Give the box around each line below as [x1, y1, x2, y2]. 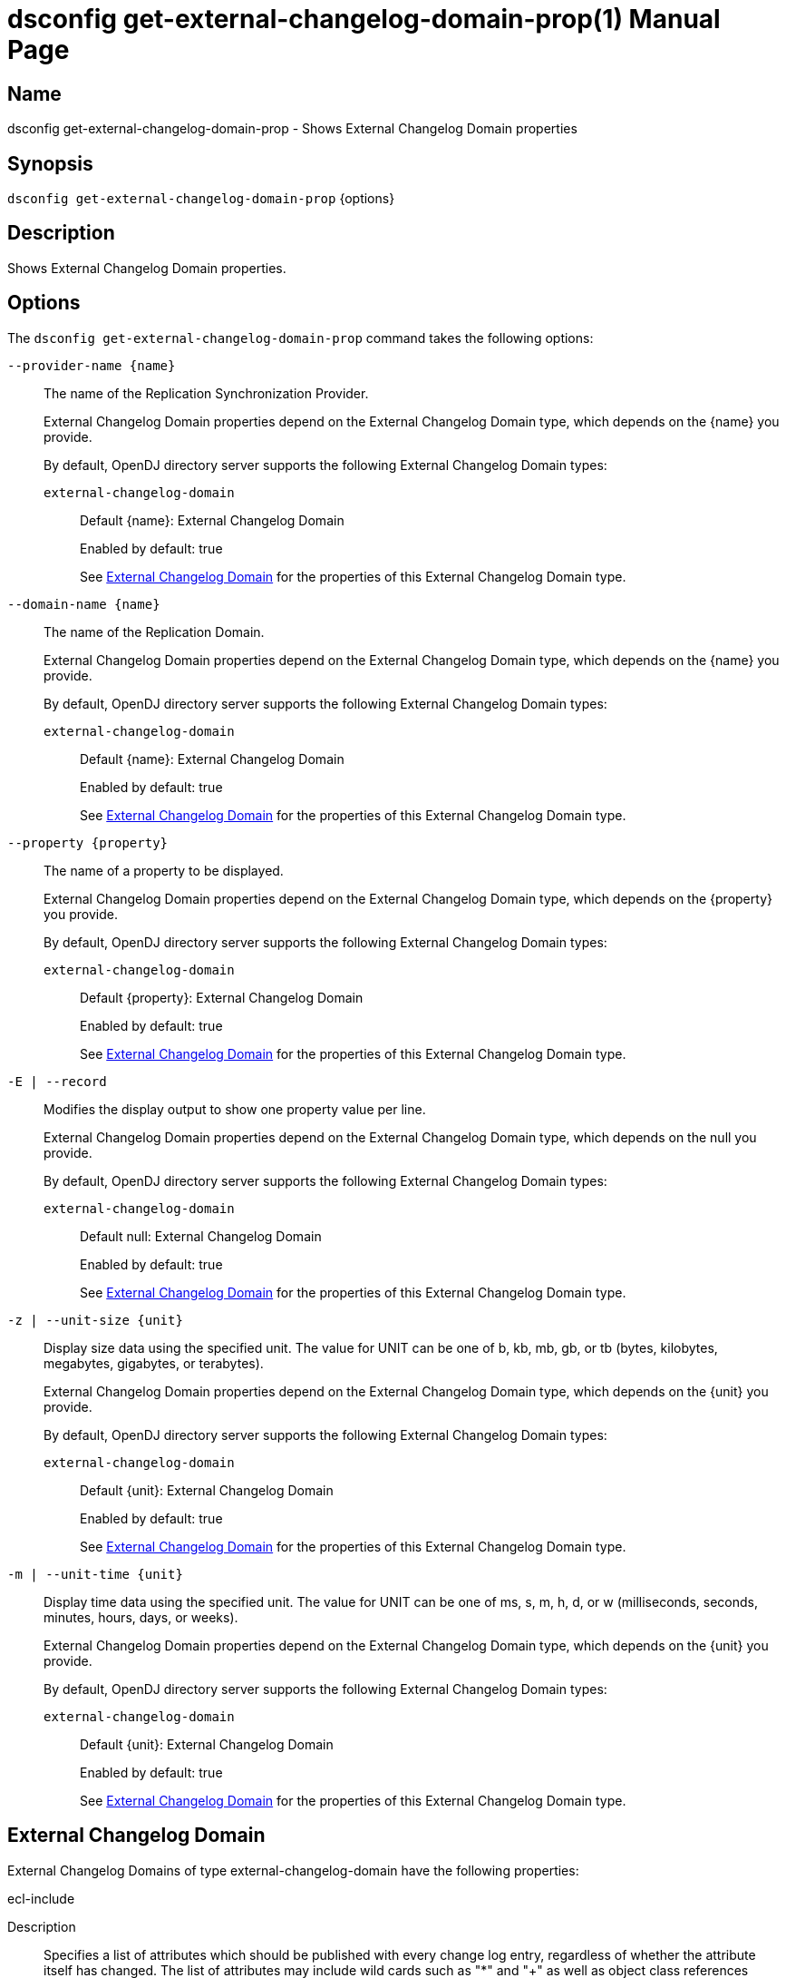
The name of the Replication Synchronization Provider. [44, 385, 369, 401]
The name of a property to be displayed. [44, 862, 284, 878]
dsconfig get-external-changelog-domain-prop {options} [7, 191, 395, 207]
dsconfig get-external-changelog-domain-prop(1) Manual [7, 4, 721, 34]
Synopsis [7, 152, 93, 175]
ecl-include [7, 1890, 75, 1906]
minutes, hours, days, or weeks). [44, 1609, 238, 1625]
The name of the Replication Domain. [44, 623, 265, 640]
